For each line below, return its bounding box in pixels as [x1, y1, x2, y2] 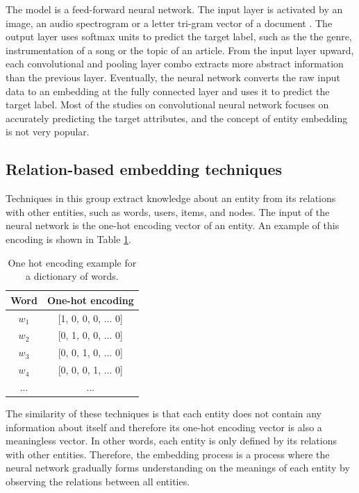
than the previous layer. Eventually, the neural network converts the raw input [6, 69, 341, 84]
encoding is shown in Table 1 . [6, 231, 132, 246]
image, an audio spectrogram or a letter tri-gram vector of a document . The [6, 15, 333, 30]
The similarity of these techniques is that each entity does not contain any [6, 406, 322, 421]
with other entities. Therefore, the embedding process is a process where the [6, 446, 330, 461]
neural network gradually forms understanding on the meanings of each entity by [6, 460, 350, 475]
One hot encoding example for [8, 255, 137, 269]
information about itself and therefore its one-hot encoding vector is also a [6, 419, 322, 434]
